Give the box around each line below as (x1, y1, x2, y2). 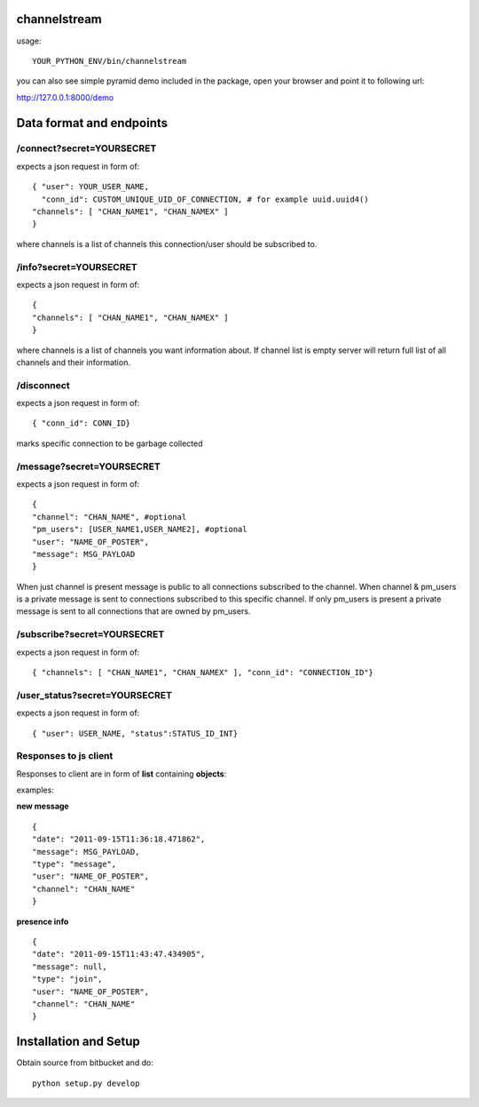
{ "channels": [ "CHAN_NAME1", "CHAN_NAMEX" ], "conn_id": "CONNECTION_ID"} (32, 667, 374, 677)
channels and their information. (16, 356, 130, 368)
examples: (16, 784, 55, 795)
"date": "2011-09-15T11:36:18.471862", (32, 834, 206, 844)
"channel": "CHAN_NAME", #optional (32, 512, 187, 522)
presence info (16, 916, 69, 927)
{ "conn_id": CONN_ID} (32, 418, 131, 428)
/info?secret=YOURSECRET (16, 260, 137, 273)
